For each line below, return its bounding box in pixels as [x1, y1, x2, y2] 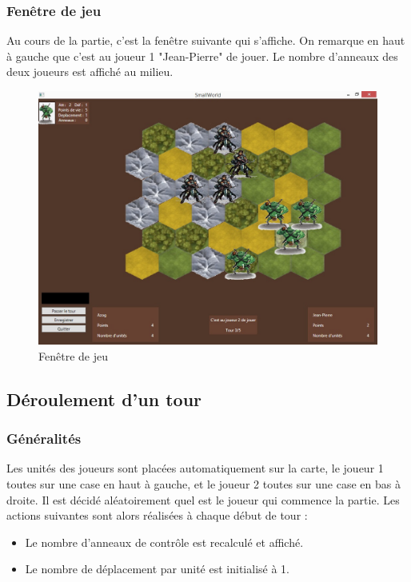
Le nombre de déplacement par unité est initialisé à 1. [25, 560, 289, 577]
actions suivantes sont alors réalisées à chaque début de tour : [6, 507, 308, 524]
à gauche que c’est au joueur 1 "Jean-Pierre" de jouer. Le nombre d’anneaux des [6, 47, 398, 64]
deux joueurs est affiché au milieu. [6, 63, 174, 80]
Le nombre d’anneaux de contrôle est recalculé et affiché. [25, 533, 304, 550]
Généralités [6, 429, 82, 448]
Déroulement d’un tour [6, 386, 202, 411]
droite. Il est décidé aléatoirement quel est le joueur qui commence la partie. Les [6, 491, 400, 508]
